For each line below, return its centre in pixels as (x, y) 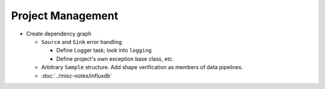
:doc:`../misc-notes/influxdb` (77, 76)
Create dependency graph (59, 34)
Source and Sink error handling (82, 41)
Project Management (65, 16)
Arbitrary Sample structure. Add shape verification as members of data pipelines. (142, 67)
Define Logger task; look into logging (104, 51)
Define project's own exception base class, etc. (115, 59)
